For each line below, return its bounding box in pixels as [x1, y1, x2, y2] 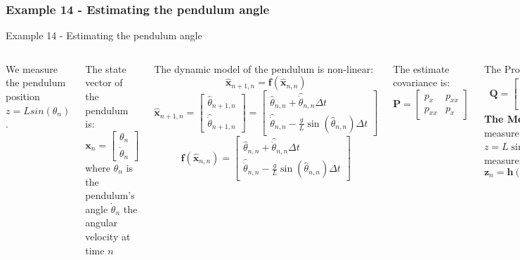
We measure [6, 61, 58, 76]
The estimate [393, 61, 450, 76]
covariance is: [393, 75, 450, 90]
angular [85, 215, 118, 230]
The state [85, 61, 126, 76]
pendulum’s [85, 188, 135, 203]
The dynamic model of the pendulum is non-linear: [154, 61, 374, 76]
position [6, 89, 40, 103]
